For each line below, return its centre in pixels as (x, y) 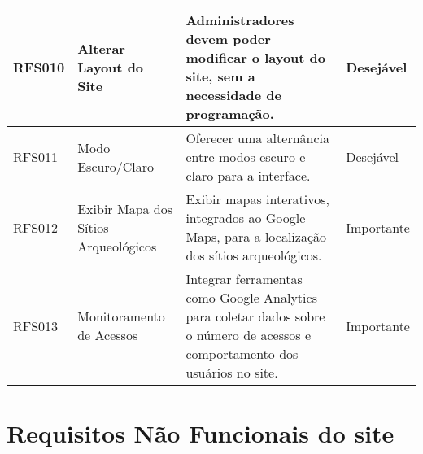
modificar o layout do (256, 57)
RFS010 (39, 67)
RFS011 (36, 157)
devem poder (228, 39)
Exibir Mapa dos (125, 208)
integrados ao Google (246, 218)
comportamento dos (242, 354)
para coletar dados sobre (255, 316)
